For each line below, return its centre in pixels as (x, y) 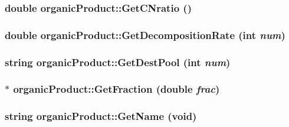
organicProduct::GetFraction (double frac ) (116, 89)
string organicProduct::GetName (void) (101, 116)
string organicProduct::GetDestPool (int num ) (118, 62)
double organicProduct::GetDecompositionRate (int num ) (145, 35)
